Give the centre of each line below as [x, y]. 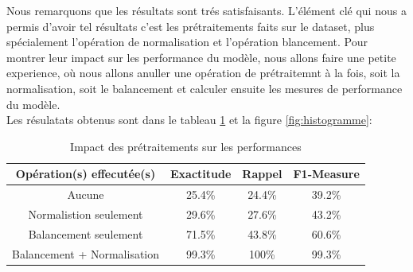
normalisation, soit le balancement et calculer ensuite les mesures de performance [205, 88]
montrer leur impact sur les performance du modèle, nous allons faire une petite [201, 57]
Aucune [86, 194]
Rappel [262, 174]
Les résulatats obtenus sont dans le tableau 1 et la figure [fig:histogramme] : [189, 120]
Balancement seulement [86, 233]
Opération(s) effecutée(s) [86, 174]
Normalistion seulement [86, 214]
